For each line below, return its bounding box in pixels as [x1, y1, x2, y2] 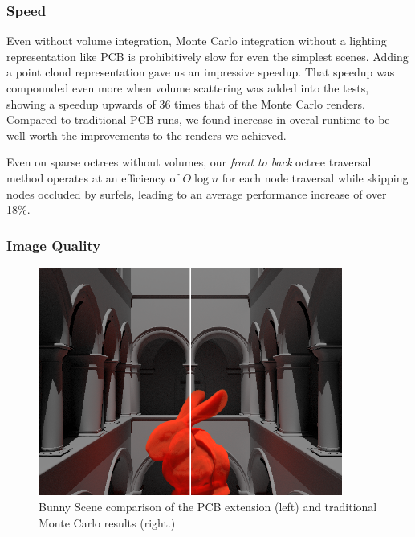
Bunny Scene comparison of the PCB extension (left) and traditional [39, 498, 377, 515]
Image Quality [6, 235, 101, 255]
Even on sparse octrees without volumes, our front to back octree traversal [6, 154, 372, 170]
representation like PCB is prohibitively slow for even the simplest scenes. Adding [6, 47, 409, 64]
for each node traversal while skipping [222, 169, 409, 186]
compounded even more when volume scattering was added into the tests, [6, 80, 369, 96]
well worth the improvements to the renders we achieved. [6, 126, 287, 143]
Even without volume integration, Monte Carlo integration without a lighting [6, 32, 387, 49]
